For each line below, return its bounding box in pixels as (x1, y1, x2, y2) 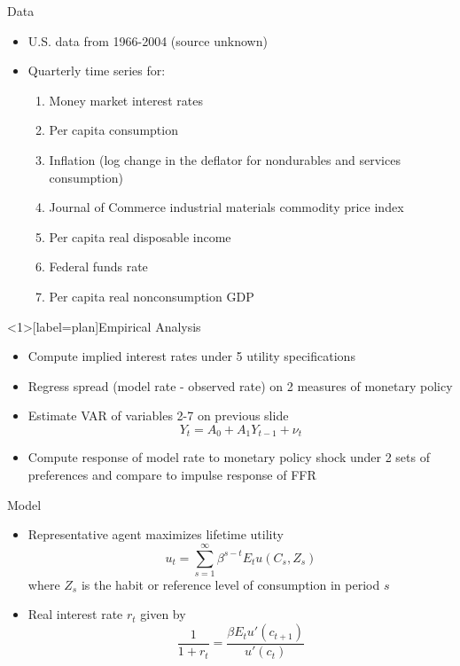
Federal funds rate (49, 257, 148, 276)
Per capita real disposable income (49, 227, 231, 246)
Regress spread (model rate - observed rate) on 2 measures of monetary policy (27, 376, 453, 395)
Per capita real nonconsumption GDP (49, 286, 254, 305)
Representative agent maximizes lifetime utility (27, 525, 284, 544)
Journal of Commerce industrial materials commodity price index (49, 198, 404, 216)
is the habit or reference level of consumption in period (81, 575, 380, 593)
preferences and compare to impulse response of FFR (27, 465, 316, 483)
